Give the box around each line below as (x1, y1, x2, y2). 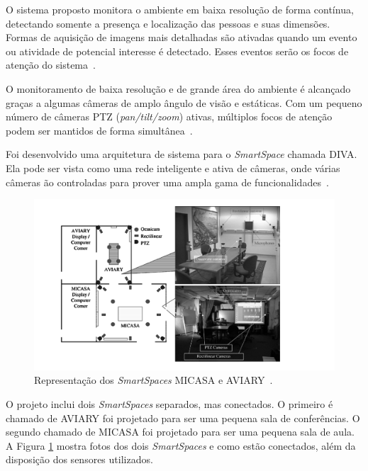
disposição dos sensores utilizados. (6, 452, 153, 467)
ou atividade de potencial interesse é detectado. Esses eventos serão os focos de (6, 43, 349, 58)
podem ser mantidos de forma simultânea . (6, 123, 193, 137)
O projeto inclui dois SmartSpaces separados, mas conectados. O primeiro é (6, 396, 333, 411)
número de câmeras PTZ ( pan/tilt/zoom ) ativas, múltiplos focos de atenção (6, 109, 333, 124)
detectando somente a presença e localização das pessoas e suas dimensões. (6, 16, 330, 30)
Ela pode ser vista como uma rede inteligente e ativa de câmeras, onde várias (6, 160, 340, 175)
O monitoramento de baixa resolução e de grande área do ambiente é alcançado (6, 81, 351, 96)
